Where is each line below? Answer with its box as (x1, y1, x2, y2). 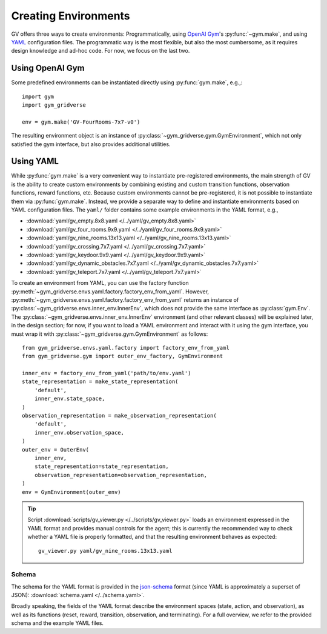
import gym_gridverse (22, 102, 86, 108)
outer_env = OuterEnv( (22, 446, 90, 453)
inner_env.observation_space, (34, 429, 124, 436)
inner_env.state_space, (34, 395, 105, 402)
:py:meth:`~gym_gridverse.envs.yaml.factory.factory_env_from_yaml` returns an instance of (11, 296, 239, 303)
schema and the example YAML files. (11, 619, 104, 627)
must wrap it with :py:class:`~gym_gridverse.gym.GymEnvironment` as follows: (11, 330, 208, 338)
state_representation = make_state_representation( (22, 378, 179, 385)
